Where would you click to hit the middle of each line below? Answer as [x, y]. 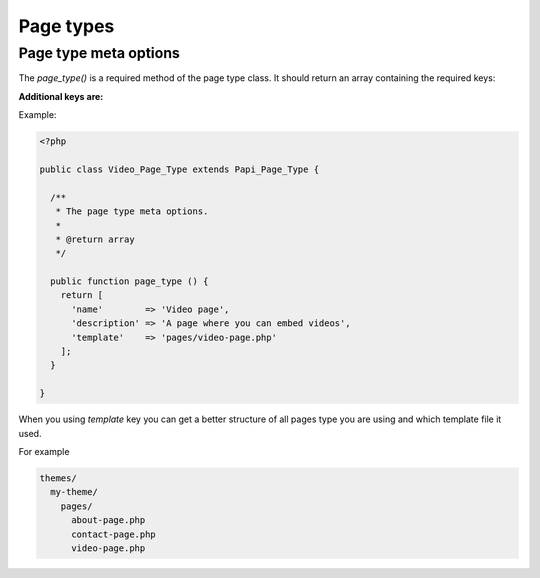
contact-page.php [114, 534]
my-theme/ [74, 492]
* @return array [95, 239]
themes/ [58, 478]
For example [44, 451]
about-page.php [108, 520]
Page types [66, 26]
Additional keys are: [61, 96]
